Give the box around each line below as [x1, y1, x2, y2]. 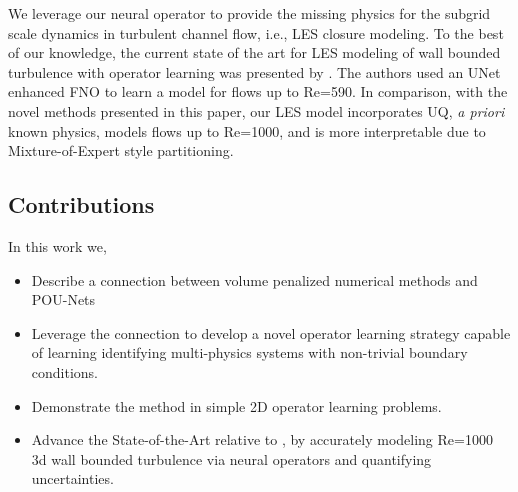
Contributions [8, 189, 155, 220]
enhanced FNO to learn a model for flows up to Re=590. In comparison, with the [8, 81, 508, 102]
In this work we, [8, 235, 107, 256]
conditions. [31, 361, 99, 382]
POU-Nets [31, 289, 96, 310]
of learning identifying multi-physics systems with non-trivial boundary [31, 342, 468, 363]
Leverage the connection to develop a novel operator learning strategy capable [31, 322, 511, 343]
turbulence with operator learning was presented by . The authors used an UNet [8, 61, 501, 82]
